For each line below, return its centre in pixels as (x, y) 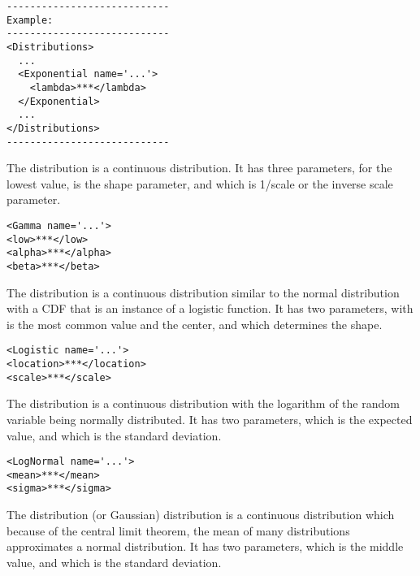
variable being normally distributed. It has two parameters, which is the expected (210, 419)
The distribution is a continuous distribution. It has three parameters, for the (199, 168)
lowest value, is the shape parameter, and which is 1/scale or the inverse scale (200, 183)
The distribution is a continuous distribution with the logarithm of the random (203, 403)
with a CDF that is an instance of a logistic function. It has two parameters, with (210, 308)
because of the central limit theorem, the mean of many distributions (178, 530)
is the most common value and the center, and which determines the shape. (195, 324)
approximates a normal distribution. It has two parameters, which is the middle (205, 546)
